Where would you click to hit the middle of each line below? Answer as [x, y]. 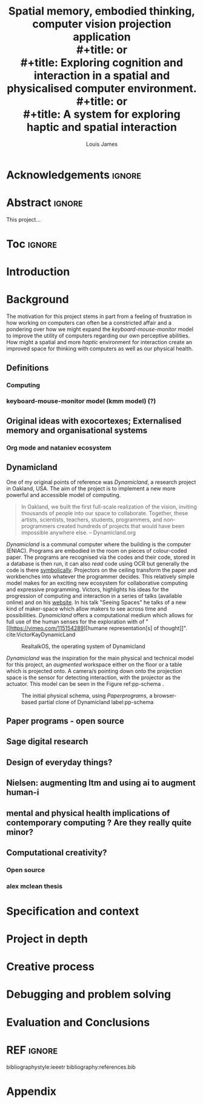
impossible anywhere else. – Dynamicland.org [78, 532]
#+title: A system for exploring [102, 114]
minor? [20, 832]
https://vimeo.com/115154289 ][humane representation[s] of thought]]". [99, 628]
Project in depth [47, 939]
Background [38, 300]
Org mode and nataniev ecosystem [59, 447]
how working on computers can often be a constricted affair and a [89, 323]
